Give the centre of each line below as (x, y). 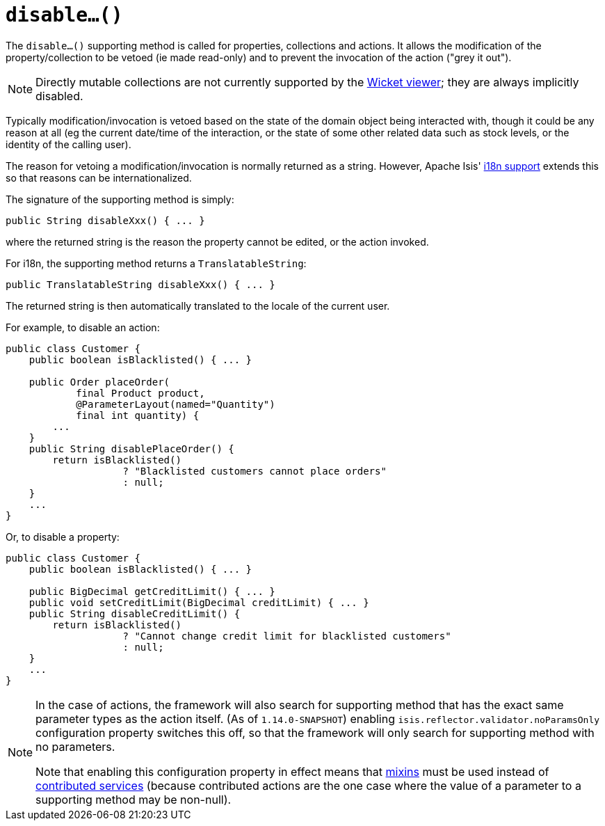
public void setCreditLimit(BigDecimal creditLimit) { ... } (199, 602)
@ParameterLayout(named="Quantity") (176, 404)
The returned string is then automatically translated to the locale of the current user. (198, 305)
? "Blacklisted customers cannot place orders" (255, 471)
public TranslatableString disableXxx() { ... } (140, 284)
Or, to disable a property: (63, 537)
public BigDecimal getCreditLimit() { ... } (152, 591)
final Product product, (140, 393)
